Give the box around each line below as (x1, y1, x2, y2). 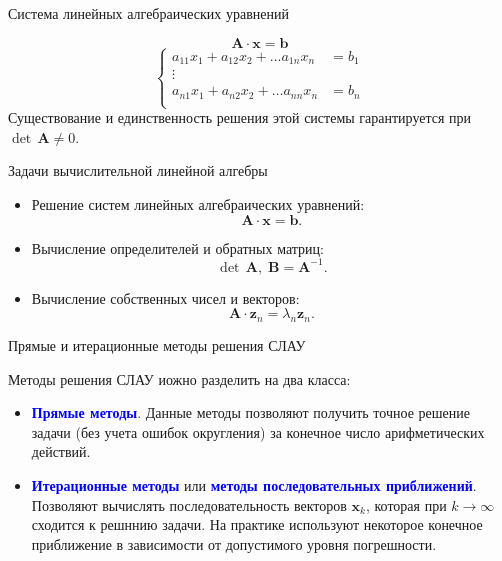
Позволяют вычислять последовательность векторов (31, 494, 347, 515)
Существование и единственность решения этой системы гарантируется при (8, 107, 472, 128)
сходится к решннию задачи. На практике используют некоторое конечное (31, 514, 483, 535)
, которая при (365, 494, 447, 515)
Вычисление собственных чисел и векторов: (31, 287, 300, 308)
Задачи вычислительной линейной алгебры (8, 160, 268, 181)
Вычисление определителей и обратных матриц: (31, 237, 324, 258)
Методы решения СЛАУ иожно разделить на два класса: (8, 368, 351, 389)
